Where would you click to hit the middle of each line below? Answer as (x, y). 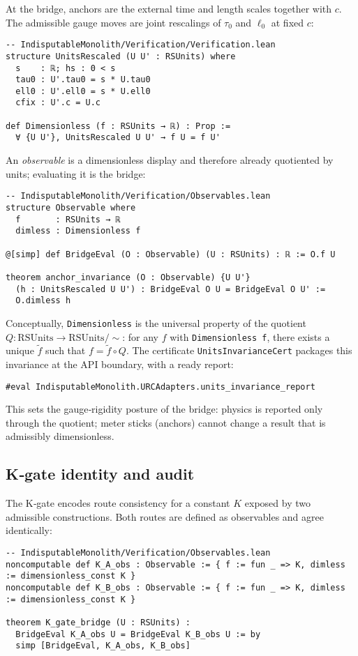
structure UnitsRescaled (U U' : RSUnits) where (121, 56)
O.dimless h (43, 301)
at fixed (288, 22)
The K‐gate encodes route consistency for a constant (118, 503)
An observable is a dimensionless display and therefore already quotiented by (170, 160)
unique (20, 350)
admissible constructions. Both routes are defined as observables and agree (165, 516)
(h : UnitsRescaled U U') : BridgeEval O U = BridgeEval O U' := (171, 289)
